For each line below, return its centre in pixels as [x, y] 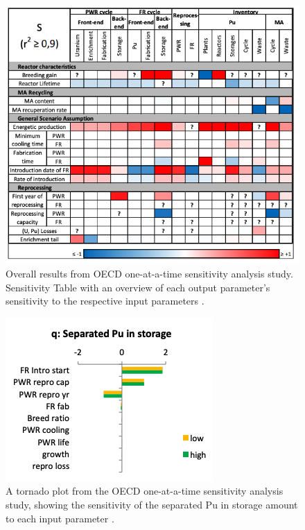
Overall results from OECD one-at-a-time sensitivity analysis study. [149, 273]
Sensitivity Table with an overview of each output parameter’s [138, 287]
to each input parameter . [60, 518]
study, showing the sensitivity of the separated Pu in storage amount [152, 504]
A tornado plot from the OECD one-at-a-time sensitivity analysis [145, 491]
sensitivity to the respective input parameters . [105, 301]
